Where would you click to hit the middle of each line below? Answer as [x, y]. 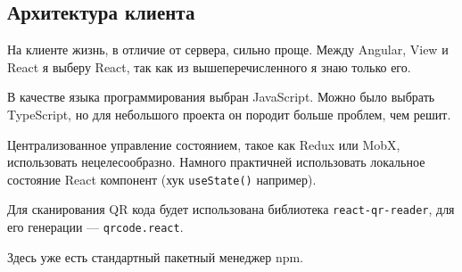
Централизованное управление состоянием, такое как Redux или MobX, [204, 144]
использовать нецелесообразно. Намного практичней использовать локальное [216, 162]
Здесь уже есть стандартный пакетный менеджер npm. [156, 256]
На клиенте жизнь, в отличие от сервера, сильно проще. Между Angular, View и [228, 49]
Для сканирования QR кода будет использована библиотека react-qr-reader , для [231, 209]
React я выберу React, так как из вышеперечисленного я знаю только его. [209, 66]
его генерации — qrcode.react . [95, 227]
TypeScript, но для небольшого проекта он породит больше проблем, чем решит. [229, 114]
